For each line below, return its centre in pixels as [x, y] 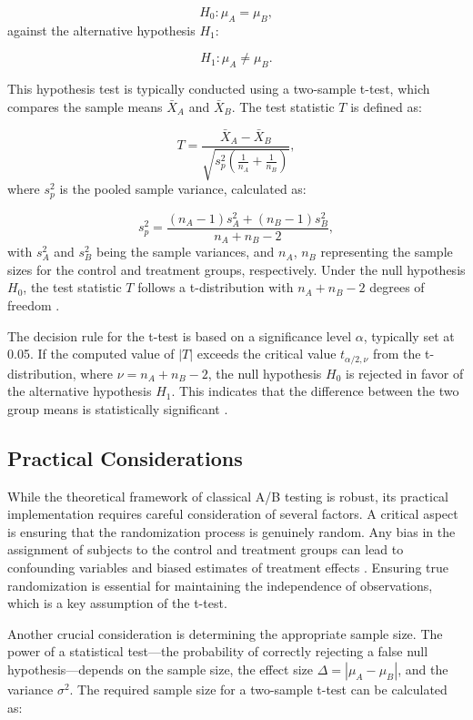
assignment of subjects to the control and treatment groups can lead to [206, 549]
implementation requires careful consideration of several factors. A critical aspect [233, 514]
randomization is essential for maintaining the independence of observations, [220, 585]
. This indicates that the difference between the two [315, 391]
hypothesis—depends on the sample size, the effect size [161, 669]
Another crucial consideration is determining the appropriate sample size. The [225, 633]
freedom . [34, 305]
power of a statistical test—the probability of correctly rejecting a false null [218, 651]
